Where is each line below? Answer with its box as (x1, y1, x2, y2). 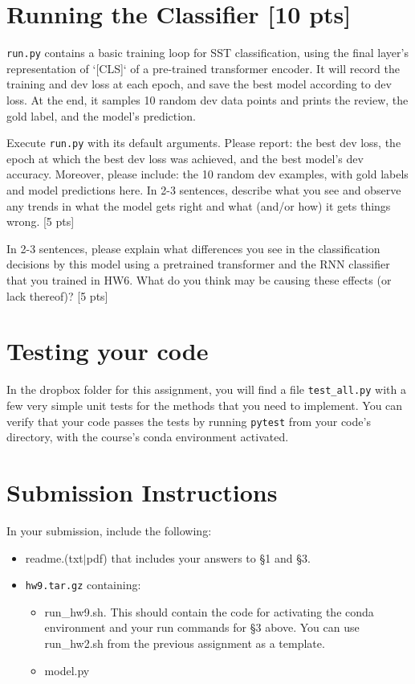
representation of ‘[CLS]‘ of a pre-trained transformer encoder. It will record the (6, 59, 400, 76)
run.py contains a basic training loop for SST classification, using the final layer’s (6, 44, 409, 61)
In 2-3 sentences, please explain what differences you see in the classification (6, 240, 380, 256)
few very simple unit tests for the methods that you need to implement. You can (6, 396, 403, 413)
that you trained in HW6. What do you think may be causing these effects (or (6, 271, 392, 288)
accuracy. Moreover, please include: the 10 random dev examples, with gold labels (6, 166, 409, 182)
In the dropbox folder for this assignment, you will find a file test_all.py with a (6, 381, 406, 398)
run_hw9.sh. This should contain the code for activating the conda (44, 603, 374, 620)
